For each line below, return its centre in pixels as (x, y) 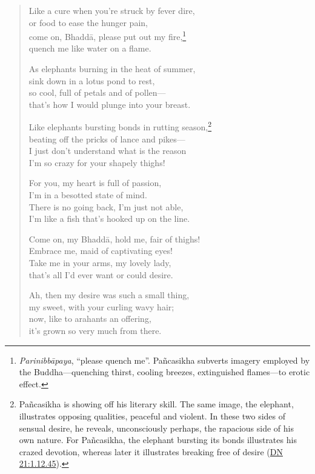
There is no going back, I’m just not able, (106, 206)
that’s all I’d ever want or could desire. (101, 274)
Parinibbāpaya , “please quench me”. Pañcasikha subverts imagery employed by (164, 360)
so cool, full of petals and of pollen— (97, 92)
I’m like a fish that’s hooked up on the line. (109, 219)
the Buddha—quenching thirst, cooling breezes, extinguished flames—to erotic (164, 372)
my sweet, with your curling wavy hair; (101, 306)
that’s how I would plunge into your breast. (110, 104)
